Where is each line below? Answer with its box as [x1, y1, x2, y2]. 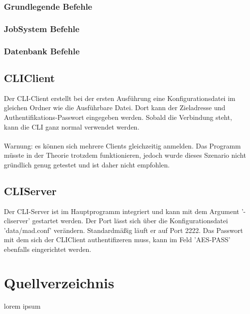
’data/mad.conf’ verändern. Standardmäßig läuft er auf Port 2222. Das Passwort [4, 225, 243, 235]
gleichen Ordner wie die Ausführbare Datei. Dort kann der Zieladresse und [4, 102, 226, 113]
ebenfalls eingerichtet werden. [4, 244, 92, 254]
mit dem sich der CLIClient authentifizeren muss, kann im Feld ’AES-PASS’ [4, 234, 231, 245]
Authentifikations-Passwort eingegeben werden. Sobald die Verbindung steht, [4, 112, 232, 122]
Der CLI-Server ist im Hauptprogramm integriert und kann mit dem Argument [4, 206, 239, 216]
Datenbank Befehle [4, 45, 80, 57]
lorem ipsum [4, 300, 41, 311]
